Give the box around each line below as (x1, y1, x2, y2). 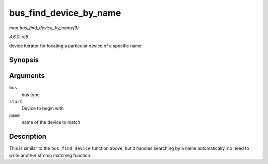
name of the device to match (21, 119, 80, 125)
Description (9, 132, 47, 141)
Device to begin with (21, 106, 64, 111)
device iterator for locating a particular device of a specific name (9, 43, 142, 49)
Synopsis (9, 56, 39, 64)
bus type (21, 92, 40, 98)
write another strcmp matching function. (9, 152, 92, 158)
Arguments (9, 72, 45, 80)
